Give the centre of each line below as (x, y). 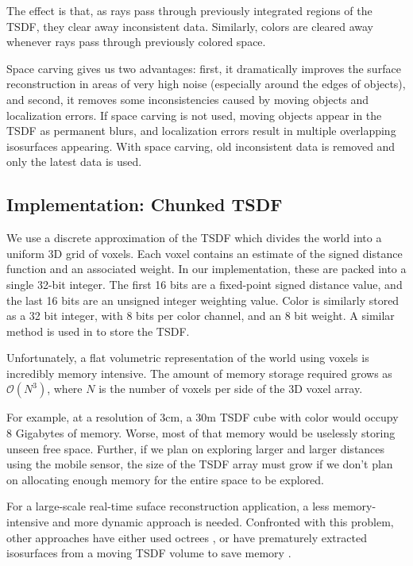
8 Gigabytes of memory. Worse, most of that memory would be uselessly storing (201, 433)
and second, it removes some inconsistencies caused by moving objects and (187, 99)
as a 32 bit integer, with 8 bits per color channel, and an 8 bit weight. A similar (201, 316)
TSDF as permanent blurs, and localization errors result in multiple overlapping (201, 131)
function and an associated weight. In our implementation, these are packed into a (206, 269)
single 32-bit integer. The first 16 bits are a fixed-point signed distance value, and (205, 284)
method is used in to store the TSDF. (98, 331)
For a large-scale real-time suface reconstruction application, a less (168, 506)
